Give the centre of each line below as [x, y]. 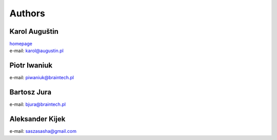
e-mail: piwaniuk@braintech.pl [42, 78]
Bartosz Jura [30, 92]
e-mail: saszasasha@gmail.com [43, 131]
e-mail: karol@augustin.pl [37, 51]
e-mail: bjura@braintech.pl [38, 104]
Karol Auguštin [34, 31]
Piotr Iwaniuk [31, 66]
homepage [21, 44]
